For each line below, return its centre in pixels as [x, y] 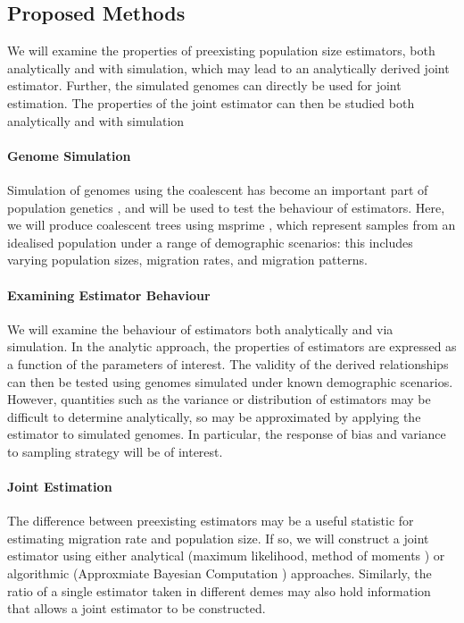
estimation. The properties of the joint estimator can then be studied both [211, 102]
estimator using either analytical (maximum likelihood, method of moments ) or [226, 556]
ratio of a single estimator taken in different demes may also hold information [219, 590]
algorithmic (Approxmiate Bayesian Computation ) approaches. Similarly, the [220, 573]
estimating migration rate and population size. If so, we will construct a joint [218, 538]
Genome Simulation [69, 155]
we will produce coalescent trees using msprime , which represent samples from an [232, 225]
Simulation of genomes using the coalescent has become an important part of [218, 189]
